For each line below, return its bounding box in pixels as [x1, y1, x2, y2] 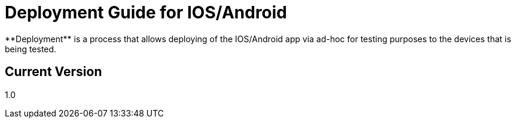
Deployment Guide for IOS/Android [5, 2, 288, 23]
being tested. [5, 43, 57, 54]
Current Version [5, 64, 102, 80]
